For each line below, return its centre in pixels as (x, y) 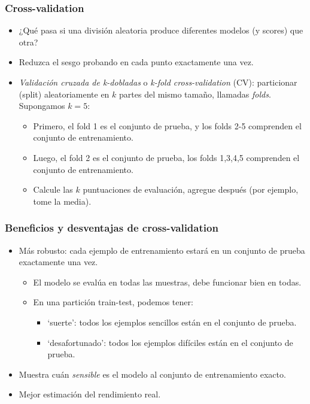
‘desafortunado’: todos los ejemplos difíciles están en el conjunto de (170, 342)
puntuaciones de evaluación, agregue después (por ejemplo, (191, 189)
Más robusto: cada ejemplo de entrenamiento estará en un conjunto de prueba (162, 250)
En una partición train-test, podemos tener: (113, 302)
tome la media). (62, 201)
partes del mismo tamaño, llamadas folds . (195, 94)
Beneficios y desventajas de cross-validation (112, 228)
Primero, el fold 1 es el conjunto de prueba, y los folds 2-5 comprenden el (167, 125)
